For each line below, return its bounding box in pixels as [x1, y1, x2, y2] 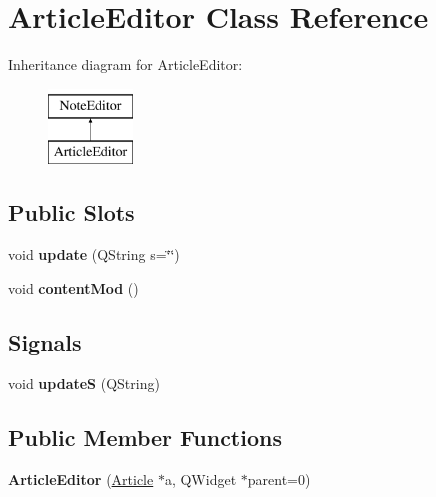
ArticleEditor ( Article [8, 469, 154, 490]
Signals [8, 326, 82, 357]
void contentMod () [8, 277, 139, 298]
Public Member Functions [8, 422, 282, 453]
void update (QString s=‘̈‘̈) [8, 244, 180, 265]
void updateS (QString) [8, 373, 160, 394]
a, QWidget [164, 469, 237, 490]
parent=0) [247, 469, 311, 490]
